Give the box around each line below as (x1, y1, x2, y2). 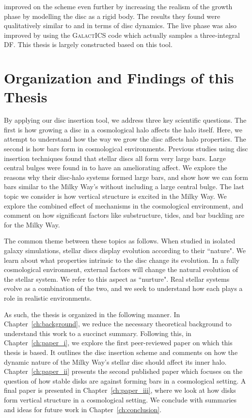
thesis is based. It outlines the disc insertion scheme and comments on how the (4, 347, 238, 357)
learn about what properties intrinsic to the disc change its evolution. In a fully (4, 255, 240, 265)
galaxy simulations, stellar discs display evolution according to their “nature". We (4, 245, 246, 255)
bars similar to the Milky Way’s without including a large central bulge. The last (4, 181, 244, 192)
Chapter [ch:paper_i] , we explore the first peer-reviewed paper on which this (4, 338, 233, 348)
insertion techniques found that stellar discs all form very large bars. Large (4, 153, 226, 163)
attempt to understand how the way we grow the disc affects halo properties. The (4, 134, 246, 144)
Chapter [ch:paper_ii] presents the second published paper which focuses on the (4, 366, 243, 376)
